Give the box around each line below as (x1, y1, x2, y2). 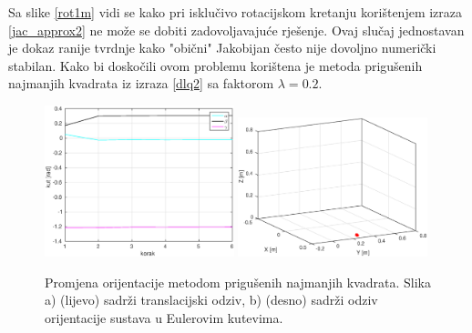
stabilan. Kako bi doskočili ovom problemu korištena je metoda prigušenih (8, 55, 423, 75)
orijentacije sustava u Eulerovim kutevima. (45, 308, 283, 327)
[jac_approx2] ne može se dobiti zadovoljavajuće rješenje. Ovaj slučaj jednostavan (8, 20, 465, 39)
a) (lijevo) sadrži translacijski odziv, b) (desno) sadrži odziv (45, 290, 378, 309)
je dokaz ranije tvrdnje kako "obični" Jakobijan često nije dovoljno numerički (8, 38, 436, 57)
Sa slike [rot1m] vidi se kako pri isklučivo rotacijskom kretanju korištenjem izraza (8, 3, 463, 21)
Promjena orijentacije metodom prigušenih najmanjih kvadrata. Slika (45, 272, 432, 291)
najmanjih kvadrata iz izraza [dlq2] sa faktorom (8, 74, 274, 93)
